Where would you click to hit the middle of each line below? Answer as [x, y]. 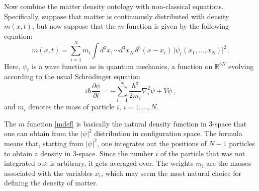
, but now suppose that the [74, 26]
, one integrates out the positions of [152, 143]
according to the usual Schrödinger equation [72, 76]
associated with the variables [49, 173]
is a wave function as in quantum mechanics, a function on [122, 66]
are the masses [229, 163]
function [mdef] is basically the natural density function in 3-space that [137, 123]
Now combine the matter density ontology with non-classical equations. [114, 6]
